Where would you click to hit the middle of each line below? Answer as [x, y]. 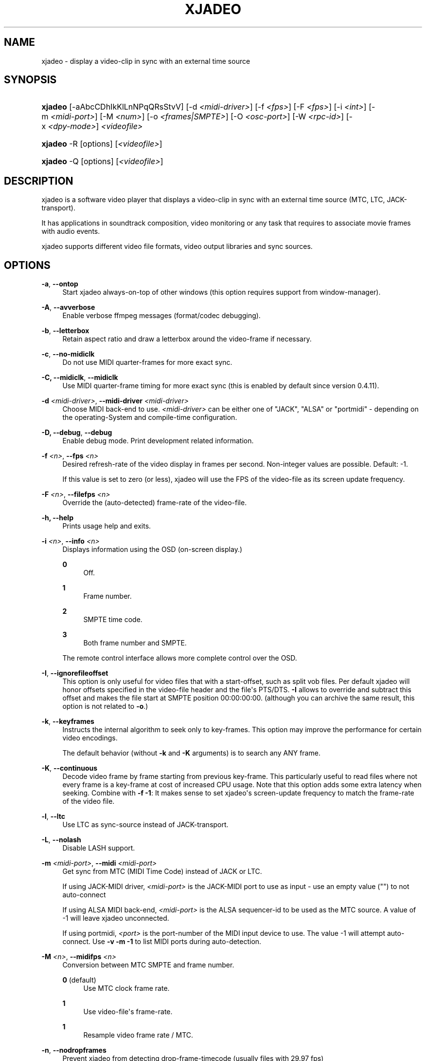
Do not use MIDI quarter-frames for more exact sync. [147, 362]
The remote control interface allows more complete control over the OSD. [180, 658]
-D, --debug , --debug [77, 433]
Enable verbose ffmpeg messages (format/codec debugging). [161, 316]
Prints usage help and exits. [107, 526]
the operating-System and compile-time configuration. [150, 417]
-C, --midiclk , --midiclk [80, 378]
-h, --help [57, 518]
